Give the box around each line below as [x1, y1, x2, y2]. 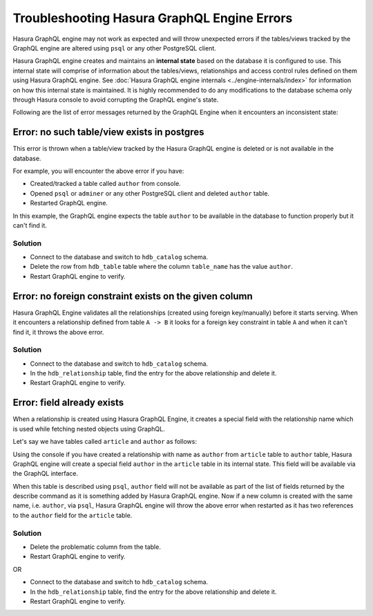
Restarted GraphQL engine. [30, 199, 108, 207]
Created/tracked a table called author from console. [30, 180, 181, 188]
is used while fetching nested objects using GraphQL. [12, 424, 165, 433]
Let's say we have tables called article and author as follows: [12, 438, 197, 446]
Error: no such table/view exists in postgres [12, 127, 204, 138]
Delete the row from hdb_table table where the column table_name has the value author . [30, 263, 294, 271]
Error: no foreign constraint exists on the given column [12, 290, 254, 302]
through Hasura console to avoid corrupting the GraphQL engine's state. [12, 95, 219, 104]
